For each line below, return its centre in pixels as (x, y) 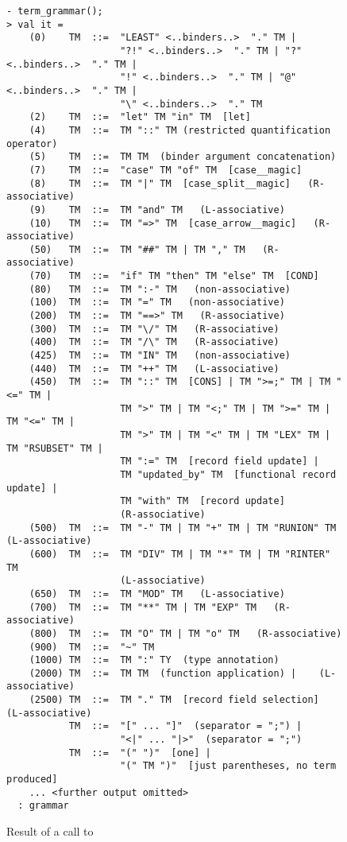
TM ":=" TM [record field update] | (220, 462)
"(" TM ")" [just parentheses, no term (228, 766)
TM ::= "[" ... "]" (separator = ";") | (185, 726)
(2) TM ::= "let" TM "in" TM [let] (140, 117)
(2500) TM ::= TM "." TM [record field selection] (174, 700)
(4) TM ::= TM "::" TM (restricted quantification (180, 130)
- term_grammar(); (55, 11)
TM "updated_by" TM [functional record (228, 474)
